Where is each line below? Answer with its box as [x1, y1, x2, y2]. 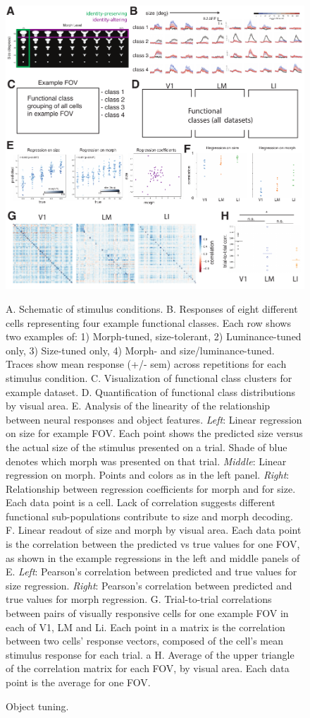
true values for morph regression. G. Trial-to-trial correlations [6, 592, 272, 606]
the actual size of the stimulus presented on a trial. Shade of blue [6, 439, 287, 454]
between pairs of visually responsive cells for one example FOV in [6, 606, 289, 621]
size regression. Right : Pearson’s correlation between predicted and [6, 578, 292, 592]
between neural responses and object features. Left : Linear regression [6, 412, 302, 426]
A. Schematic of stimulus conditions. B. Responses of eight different [6, 301, 298, 316]
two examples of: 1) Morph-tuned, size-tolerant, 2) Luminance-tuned [6, 329, 302, 344]
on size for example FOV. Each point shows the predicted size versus [6, 426, 303, 441]
